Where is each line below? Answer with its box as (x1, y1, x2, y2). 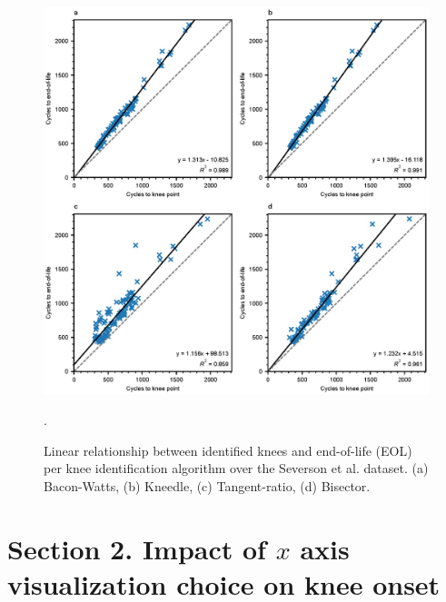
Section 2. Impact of (7, 529, 266, 567)
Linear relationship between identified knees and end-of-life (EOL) (44, 440, 412, 459)
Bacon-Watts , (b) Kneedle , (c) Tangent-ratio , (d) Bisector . (44, 476, 371, 495)
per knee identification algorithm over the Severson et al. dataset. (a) (44, 459, 429, 478)
